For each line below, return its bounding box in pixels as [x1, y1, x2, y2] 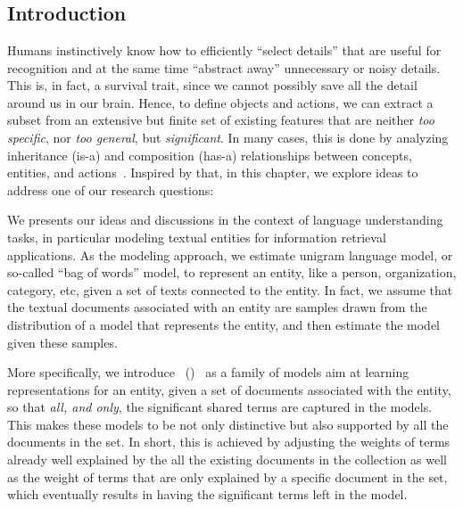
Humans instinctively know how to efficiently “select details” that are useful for [7, 41, 442, 59]
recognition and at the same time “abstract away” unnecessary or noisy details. [7, 58, 441, 77]
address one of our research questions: [7, 180, 214, 199]
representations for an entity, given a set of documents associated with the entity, [7, 380, 451, 398]
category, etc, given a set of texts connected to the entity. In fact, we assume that [7, 280, 453, 299]
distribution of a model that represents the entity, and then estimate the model [7, 315, 440, 333]
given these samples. [7, 332, 118, 351]
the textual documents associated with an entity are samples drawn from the [7, 298, 427, 316]
